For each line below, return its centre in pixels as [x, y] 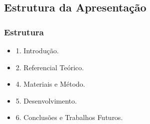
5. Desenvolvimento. [46, 100]
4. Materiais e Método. [50, 84]
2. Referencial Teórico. [50, 67]
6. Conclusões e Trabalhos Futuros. [69, 117]
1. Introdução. [37, 50]
